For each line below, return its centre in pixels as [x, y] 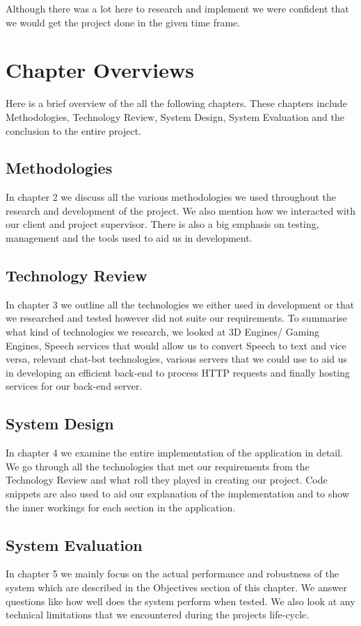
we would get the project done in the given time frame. [123, 22]
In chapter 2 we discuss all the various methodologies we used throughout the [171, 197]
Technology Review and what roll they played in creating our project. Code [167, 480]
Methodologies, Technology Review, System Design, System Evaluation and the [175, 116]
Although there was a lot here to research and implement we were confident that [177, 8]
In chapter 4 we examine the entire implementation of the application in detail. [175, 453]
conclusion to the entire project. [73, 130]
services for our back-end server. [74, 386]
